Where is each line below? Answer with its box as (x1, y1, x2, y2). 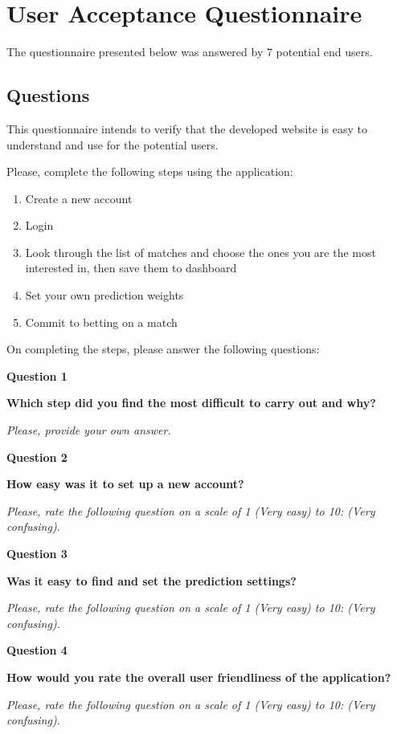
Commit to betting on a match (25, 313, 178, 330)
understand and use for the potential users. (6, 136, 219, 153)
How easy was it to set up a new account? (6, 475, 244, 492)
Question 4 (6, 642, 68, 659)
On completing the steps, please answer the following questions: (6, 340, 320, 357)
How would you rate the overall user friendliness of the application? (6, 668, 391, 685)
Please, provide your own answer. (6, 422, 171, 438)
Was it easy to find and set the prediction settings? (6, 572, 297, 589)
